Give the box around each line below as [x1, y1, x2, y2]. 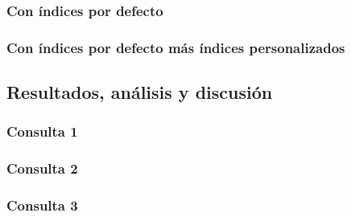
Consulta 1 [6, 121, 78, 141]
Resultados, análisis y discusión [6, 80, 273, 104]
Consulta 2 [6, 158, 78, 178]
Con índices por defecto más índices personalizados [6, 37, 345, 57]
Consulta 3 [6, 195, 78, 215]
